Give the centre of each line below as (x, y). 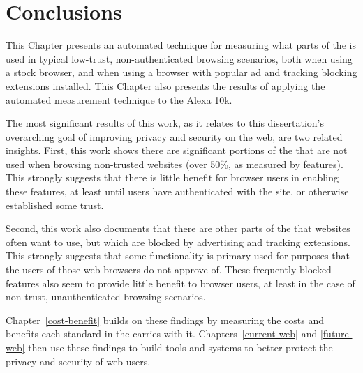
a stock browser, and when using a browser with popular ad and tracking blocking (181, 72)
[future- (336, 334)
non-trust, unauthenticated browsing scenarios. (106, 297)
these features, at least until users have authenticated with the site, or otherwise (177, 191)
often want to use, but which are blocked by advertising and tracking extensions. (178, 242)
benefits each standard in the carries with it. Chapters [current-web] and (162, 334)
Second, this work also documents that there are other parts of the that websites (178, 228)
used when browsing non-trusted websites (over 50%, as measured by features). (175, 163)
